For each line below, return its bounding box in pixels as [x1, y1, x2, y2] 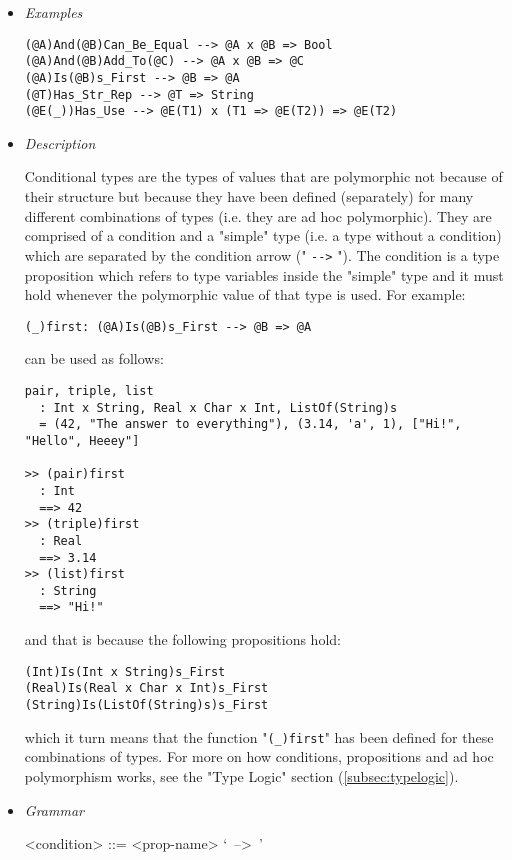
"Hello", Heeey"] [24, 433, 140, 448]
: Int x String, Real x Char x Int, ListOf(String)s [39, 400, 398, 415]
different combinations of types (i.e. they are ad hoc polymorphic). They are [24, 205, 492, 226]
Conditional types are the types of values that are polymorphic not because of [24, 166, 503, 187]
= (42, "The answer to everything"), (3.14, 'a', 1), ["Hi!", [39, 417, 462, 432]
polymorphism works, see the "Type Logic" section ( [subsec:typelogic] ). [24, 765, 459, 786]
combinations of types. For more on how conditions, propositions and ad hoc [24, 746, 494, 767]
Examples [24, 2, 83, 22]
